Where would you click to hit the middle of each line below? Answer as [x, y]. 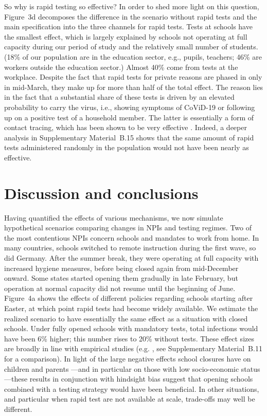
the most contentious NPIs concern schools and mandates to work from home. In [132, 237]
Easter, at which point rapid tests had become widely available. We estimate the [131, 308]
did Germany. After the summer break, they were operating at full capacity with [131, 258]
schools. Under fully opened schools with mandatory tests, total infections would [131, 328]
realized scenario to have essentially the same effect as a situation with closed [126, 318]
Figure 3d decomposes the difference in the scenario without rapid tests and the [131, 16]
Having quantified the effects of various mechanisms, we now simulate [114, 217]
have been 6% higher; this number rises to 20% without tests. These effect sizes [129, 338]
